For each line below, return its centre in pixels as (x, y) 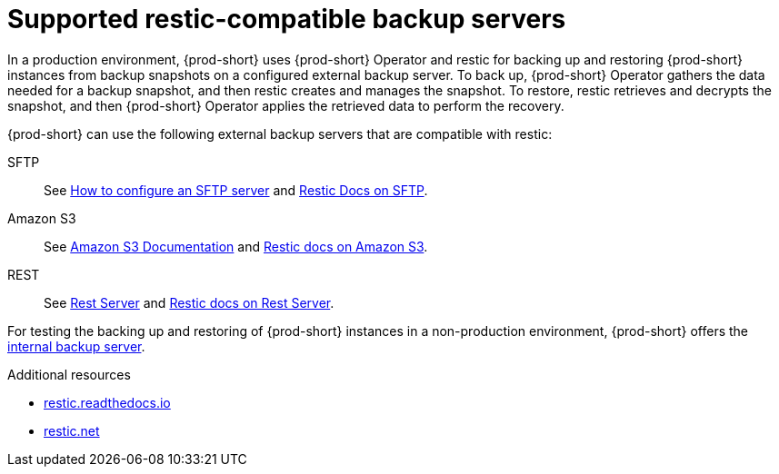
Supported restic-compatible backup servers (287, 19)
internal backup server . (76, 346)
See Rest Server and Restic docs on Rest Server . (189, 302)
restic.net (72, 430)
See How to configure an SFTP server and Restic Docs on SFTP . (236, 190)
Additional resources (69, 374)
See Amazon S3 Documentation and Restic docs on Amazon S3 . (236, 246)
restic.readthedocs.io (107, 402)
